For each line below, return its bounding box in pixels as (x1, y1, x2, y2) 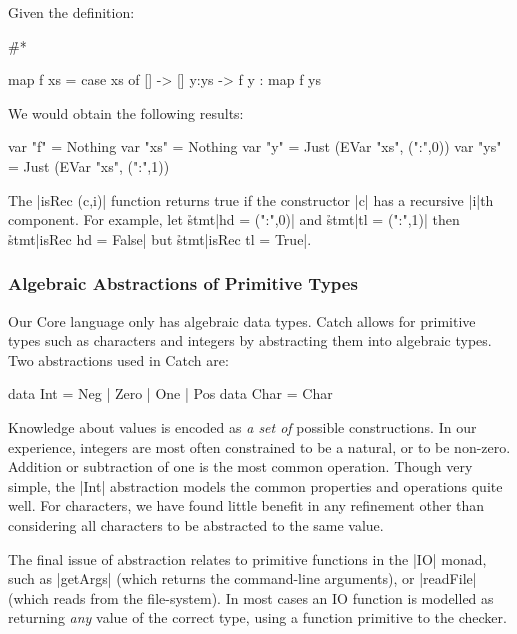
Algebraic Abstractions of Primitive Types (8, 271, 358, 296)
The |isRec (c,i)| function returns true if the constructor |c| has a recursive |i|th (8, 189, 494, 210)
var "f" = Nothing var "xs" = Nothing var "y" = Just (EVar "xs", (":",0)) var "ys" (8, 136, 502, 157)
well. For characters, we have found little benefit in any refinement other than (8, 495, 485, 516)
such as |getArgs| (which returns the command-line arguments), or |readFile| (8, 568, 477, 589)
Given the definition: (8, 2, 135, 22)
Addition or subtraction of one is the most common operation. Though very (8, 456, 473, 477)
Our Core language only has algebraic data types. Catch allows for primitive (8, 310, 476, 331)
